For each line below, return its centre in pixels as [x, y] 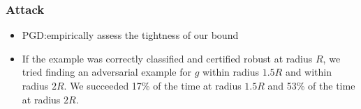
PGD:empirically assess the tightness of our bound [130, 35]
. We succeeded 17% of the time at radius [153, 85]
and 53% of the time [311, 85]
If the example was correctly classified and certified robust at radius [167, 58]
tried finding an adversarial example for [106, 72]
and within [309, 72]
